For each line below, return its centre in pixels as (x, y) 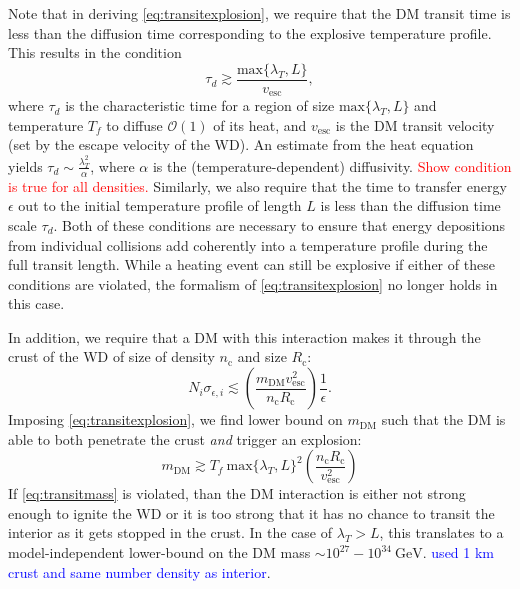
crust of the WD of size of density (111, 356)
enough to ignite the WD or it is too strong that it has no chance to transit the (251, 512)
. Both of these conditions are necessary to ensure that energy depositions (279, 224)
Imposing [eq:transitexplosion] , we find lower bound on (175, 419)
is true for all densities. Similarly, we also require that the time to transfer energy (257, 185)
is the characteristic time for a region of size (200, 105)
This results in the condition (95, 52)
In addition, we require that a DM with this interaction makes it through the (244, 336)
